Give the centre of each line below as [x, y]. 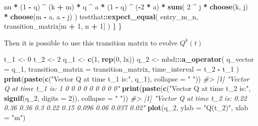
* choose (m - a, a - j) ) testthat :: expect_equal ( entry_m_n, [101, 16]
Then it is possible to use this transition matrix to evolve [91, 42]
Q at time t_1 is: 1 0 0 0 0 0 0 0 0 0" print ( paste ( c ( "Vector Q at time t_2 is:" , [128, 88]
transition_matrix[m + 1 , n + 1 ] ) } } [63, 26]
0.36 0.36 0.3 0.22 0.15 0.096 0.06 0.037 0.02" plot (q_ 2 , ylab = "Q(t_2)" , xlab [126, 107]
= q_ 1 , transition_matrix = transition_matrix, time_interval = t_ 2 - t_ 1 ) [122, 68]
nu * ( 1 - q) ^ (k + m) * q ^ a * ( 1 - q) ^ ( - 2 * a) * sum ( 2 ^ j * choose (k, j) [126, 6]
